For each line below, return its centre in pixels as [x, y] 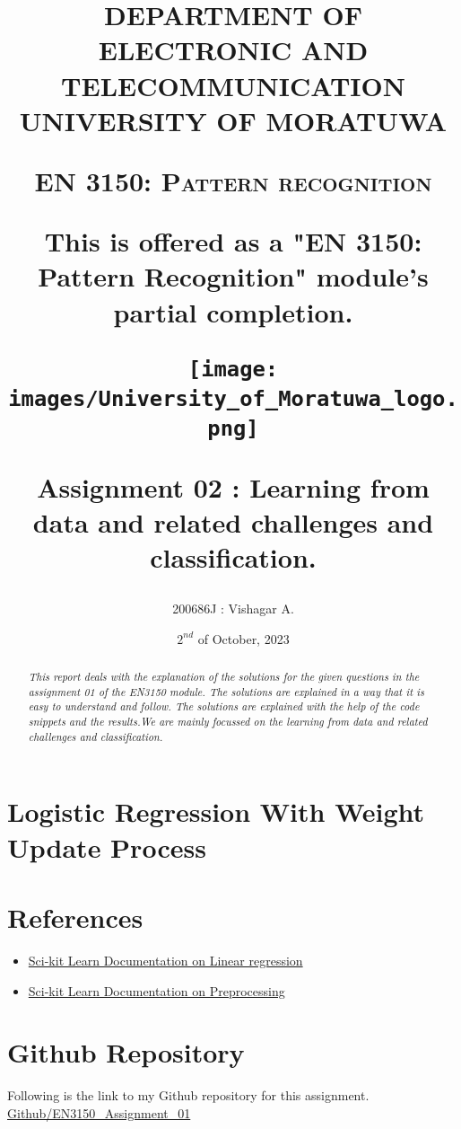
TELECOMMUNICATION [233, 85]
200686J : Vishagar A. [233, 609]
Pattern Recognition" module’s [233, 276]
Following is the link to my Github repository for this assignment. [188, 1095]
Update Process [107, 847]
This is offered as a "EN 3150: [233, 241]
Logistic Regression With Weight [216, 811]
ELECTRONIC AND [233, 50]
